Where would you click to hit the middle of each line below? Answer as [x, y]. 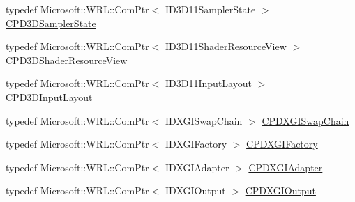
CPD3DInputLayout [49, 96]
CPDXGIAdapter [286, 167]
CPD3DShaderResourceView [67, 60]
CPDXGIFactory [282, 144]
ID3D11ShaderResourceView [226, 46]
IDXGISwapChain [204, 120]
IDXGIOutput [196, 191]
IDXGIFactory [196, 144]
